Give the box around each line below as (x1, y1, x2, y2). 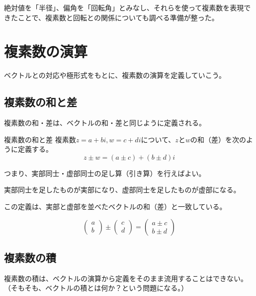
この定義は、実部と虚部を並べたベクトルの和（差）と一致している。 (4, 201, 227, 212)
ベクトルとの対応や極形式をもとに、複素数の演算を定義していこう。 (4, 70, 226, 80)
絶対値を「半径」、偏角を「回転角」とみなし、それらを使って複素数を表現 (4, 2, 244, 12)
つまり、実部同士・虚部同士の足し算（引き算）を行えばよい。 (4, 168, 206, 178)
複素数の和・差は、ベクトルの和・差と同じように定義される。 (4, 118, 206, 128)
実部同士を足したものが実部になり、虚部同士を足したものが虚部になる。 (4, 184, 241, 195)
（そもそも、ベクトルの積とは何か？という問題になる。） (4, 283, 188, 293)
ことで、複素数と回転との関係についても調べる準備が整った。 (17, 12, 219, 22)
